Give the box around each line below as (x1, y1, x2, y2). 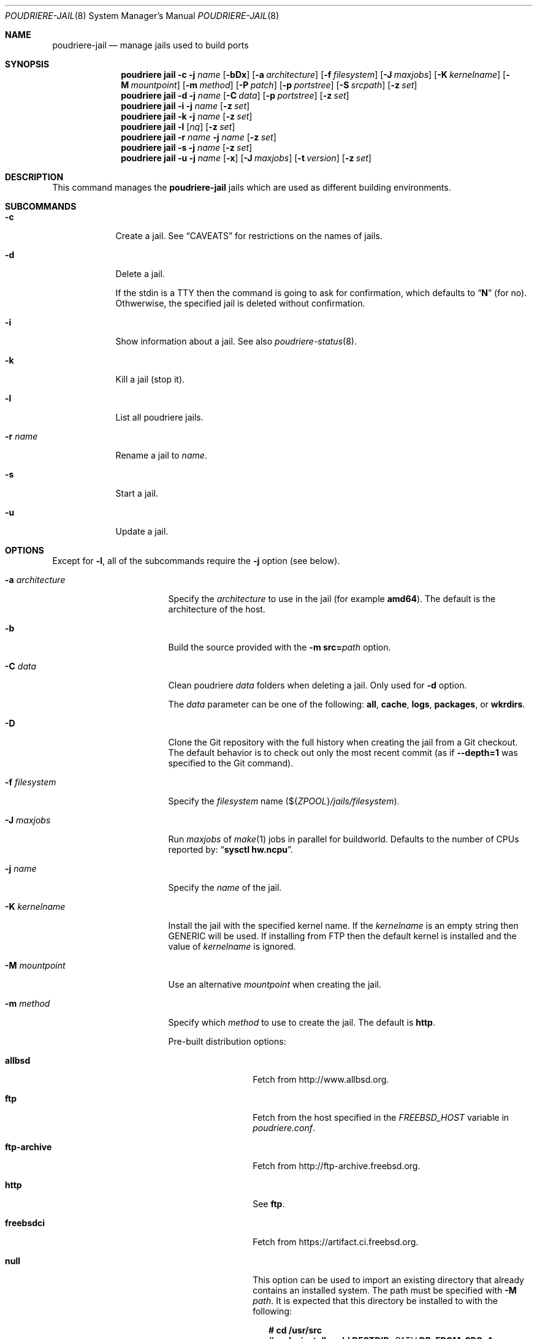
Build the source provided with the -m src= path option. (168, 642, 391, 652)
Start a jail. (115, 488, 158, 498)
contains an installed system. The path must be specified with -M (253, 1285, 517, 1295)
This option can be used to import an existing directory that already (253, 1275, 524, 1285)
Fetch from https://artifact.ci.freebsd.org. (253, 1237, 419, 1247)
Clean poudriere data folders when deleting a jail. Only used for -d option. (168, 680, 467, 690)
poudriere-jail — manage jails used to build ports (52, 40, 249, 50)
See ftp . (253, 1199, 285, 1209)
